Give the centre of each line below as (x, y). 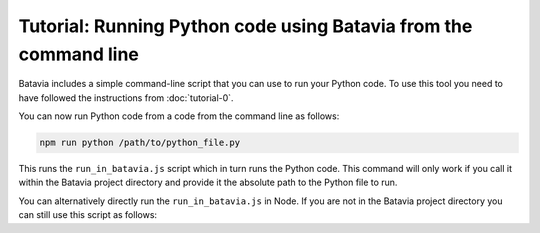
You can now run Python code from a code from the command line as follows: (179, 116)
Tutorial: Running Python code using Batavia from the (245, 26)
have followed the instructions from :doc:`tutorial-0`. (126, 97)
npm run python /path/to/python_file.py (139, 143)
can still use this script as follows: (88, 215)
